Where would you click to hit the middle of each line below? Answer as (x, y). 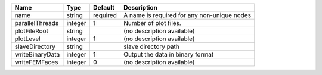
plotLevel (28, 39)
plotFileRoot (32, 31)
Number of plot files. (152, 23)
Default (104, 7)
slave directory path (151, 46)
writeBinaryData (37, 54)
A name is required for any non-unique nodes (187, 15)
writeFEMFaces (36, 62)
